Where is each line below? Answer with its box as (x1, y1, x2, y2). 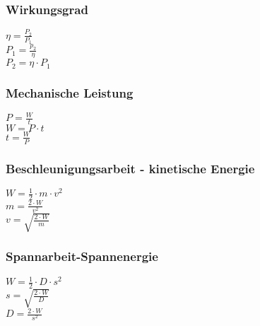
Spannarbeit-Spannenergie (6, 248, 158, 265)
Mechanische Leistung (6, 83, 134, 101)
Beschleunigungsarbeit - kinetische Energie (6, 159, 255, 177)
